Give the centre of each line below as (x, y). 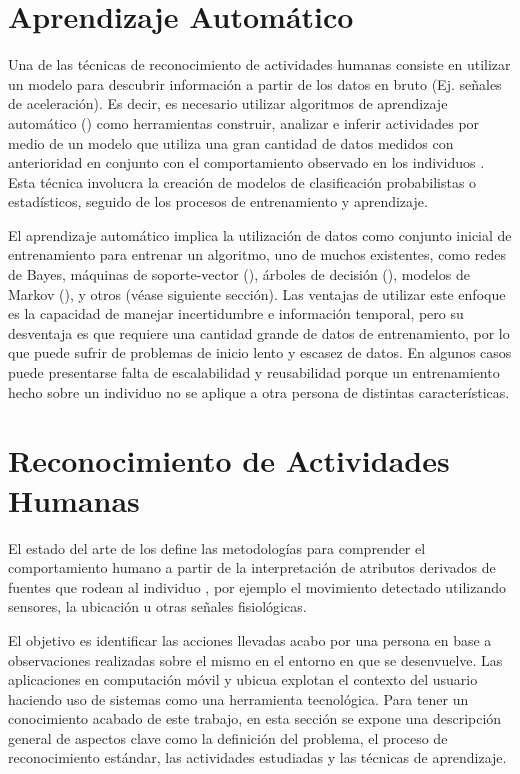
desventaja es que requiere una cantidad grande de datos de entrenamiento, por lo (259, 332)
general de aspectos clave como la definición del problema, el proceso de (228, 737)
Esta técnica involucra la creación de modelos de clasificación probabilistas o (242, 181)
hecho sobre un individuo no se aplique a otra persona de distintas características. (259, 391)
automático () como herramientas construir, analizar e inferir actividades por (244, 122)
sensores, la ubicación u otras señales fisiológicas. (157, 606)
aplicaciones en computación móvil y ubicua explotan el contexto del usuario (243, 679)
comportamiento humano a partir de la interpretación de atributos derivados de (252, 567)
